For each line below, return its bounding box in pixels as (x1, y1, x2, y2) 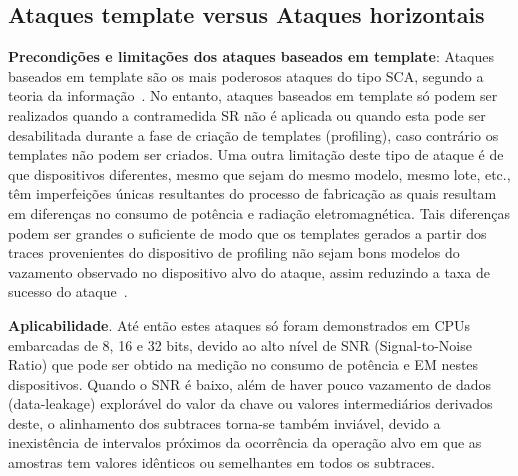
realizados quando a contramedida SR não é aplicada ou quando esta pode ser (8, 104, 486, 125)
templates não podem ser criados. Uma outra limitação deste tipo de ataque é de (8, 144, 504, 165)
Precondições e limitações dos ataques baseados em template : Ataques (8, 46, 495, 67)
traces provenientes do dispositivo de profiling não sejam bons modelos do (8, 242, 460, 263)
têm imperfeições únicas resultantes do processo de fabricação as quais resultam (8, 183, 497, 204)
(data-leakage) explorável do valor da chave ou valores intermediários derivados (8, 393, 493, 414)
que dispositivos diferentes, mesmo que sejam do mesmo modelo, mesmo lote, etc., (8, 163, 511, 184)
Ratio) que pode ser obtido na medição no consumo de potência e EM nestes (8, 354, 479, 375)
